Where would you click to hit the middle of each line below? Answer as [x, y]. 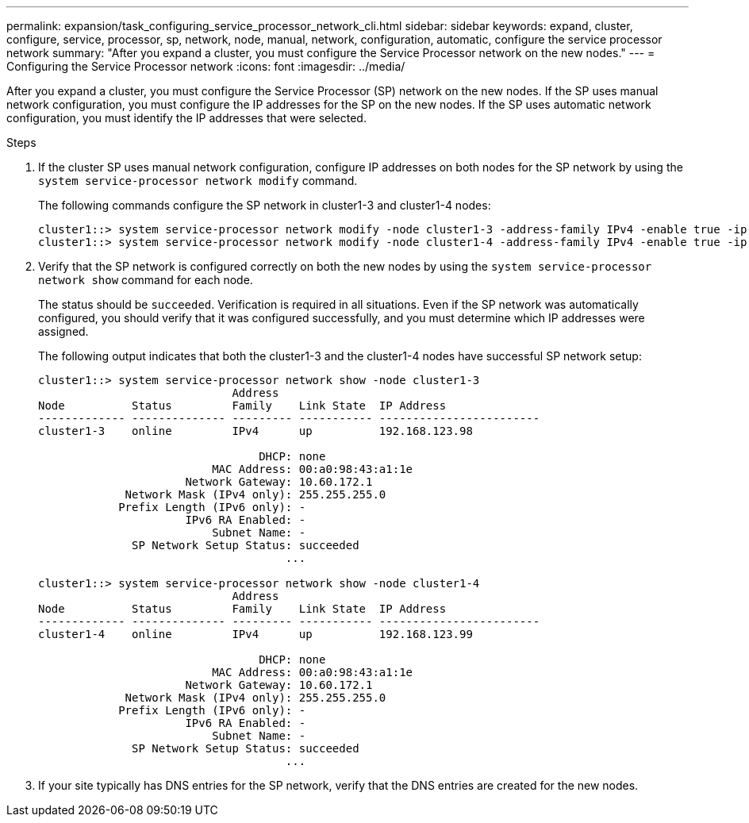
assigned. [63, 331]
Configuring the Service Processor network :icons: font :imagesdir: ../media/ [206, 66]
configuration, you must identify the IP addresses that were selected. [186, 118]
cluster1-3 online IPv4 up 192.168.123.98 [255, 431]
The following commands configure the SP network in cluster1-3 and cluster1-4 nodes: [265, 205]
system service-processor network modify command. [198, 181]
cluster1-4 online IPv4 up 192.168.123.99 [255, 634]
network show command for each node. [146, 280]
